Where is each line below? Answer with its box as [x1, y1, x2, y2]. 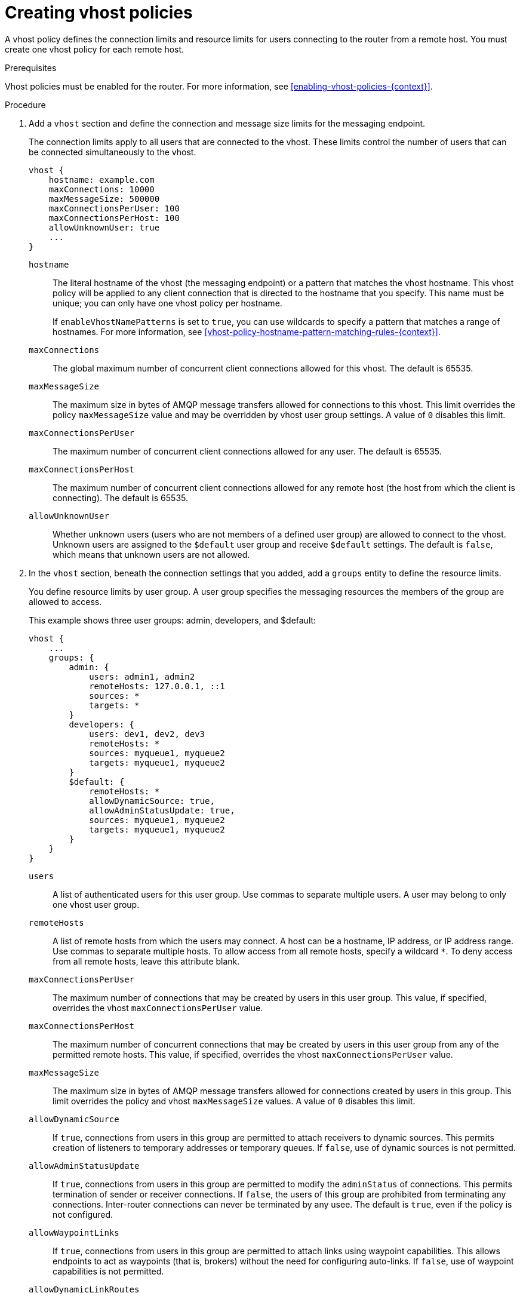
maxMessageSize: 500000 [48, 194, 160, 204]
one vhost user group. [53, 899, 140, 910]
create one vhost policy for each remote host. [5, 44, 184, 54]
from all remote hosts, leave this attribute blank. [53, 956, 240, 966]
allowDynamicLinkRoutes [29, 1284, 140, 1294]
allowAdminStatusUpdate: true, [89, 805, 235, 815]
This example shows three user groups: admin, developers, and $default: [29, 615, 316, 625]
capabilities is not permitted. [53, 1266, 164, 1276]
